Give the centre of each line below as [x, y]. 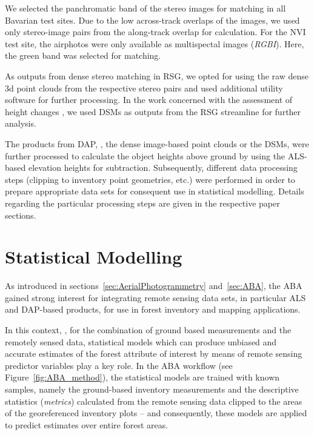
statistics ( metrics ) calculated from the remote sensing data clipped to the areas [154, 401]
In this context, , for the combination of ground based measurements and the [148, 330]
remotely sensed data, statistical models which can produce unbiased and [141, 341]
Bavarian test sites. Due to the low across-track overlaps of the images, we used [152, 20]
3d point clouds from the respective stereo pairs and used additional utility [144, 88]
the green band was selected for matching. [83, 55]
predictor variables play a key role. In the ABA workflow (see [119, 365]
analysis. [21, 123]
